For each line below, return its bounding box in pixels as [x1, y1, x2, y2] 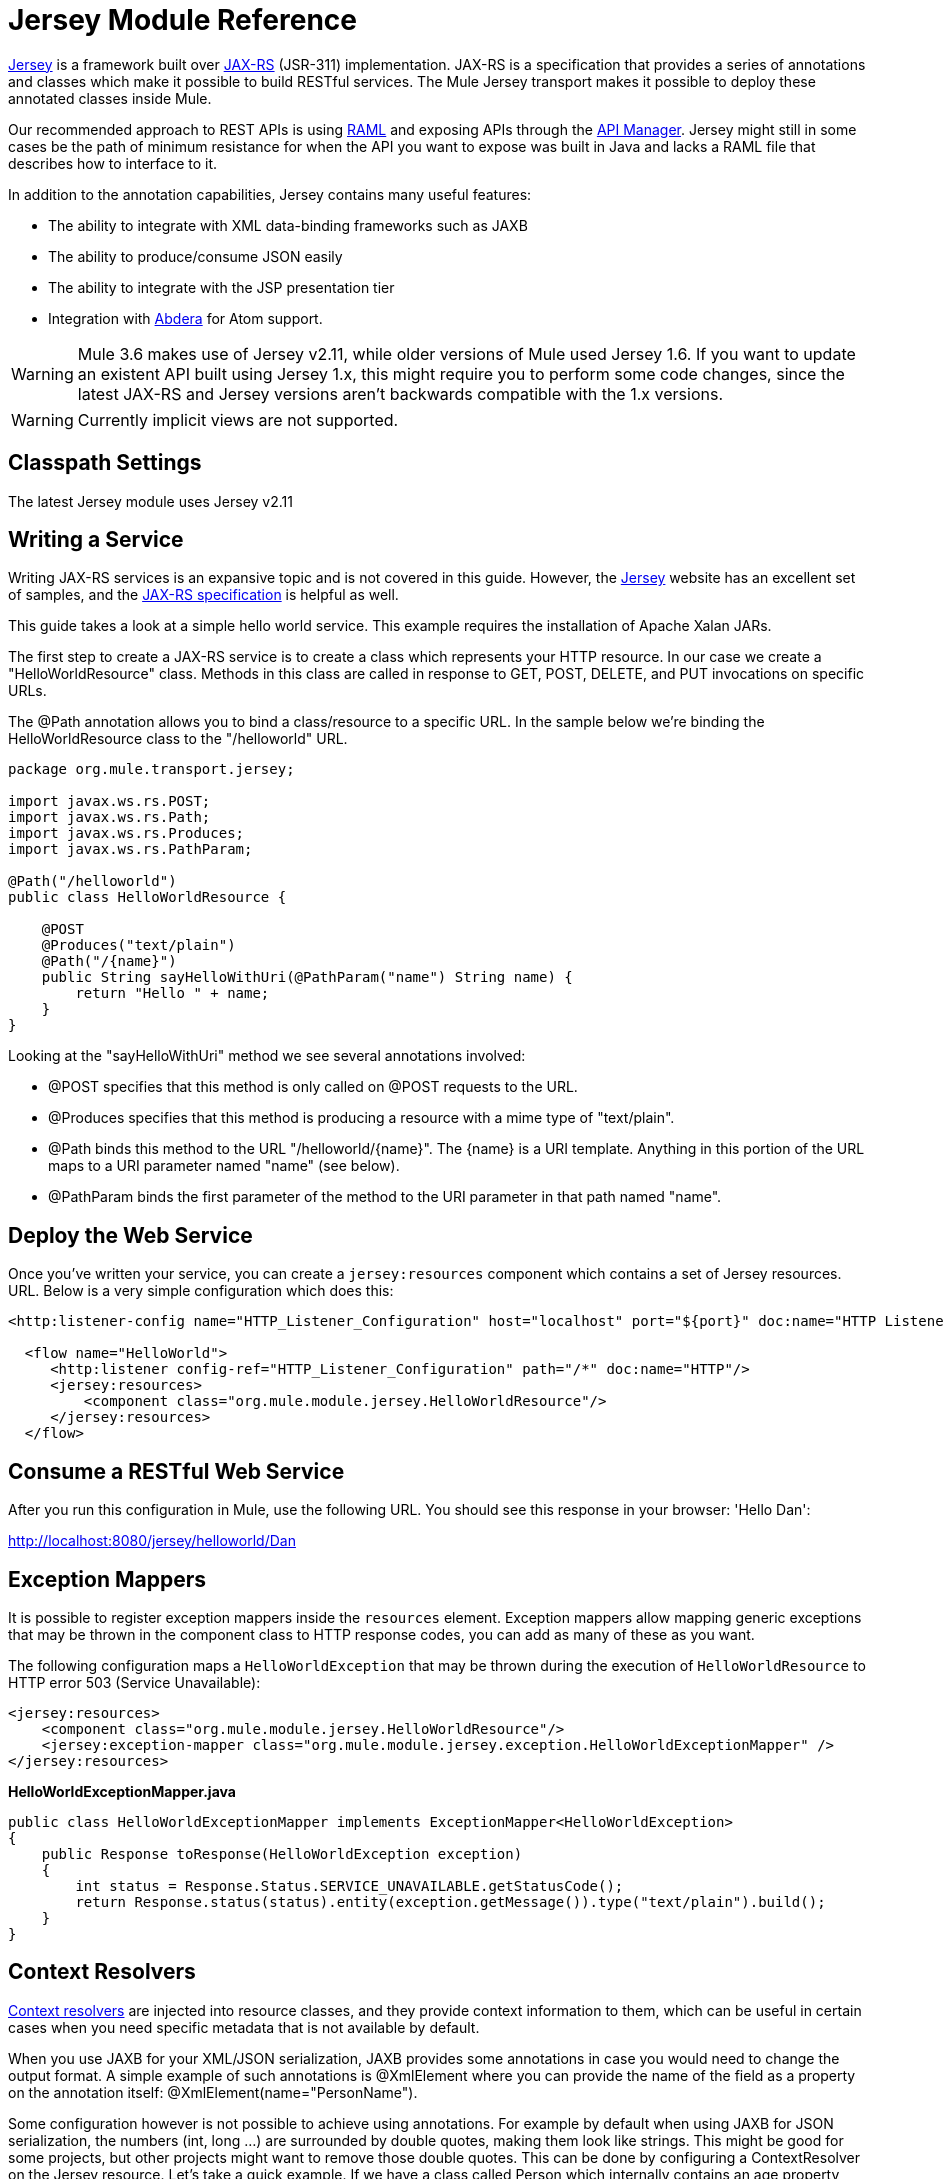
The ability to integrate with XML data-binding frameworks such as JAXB [48, 216, 528, 234]
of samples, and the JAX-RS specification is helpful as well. [8, 586, 399, 604]
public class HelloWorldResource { [8, 889, 287, 906]
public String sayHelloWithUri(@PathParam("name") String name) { [41, 969, 573, 986]
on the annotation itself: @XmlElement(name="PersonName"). [8, 2083, 418, 2101]
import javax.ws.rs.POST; [8, 793, 211, 810]
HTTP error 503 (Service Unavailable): [8, 1673, 261, 1691]
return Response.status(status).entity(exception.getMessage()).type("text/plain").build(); [75, 1893, 826, 1910]
